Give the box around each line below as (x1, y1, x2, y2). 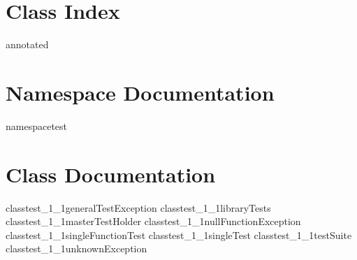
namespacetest (6, 118, 68, 133)
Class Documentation (6, 159, 216, 188)
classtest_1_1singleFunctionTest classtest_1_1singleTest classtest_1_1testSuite (6, 227, 352, 242)
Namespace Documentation (6, 78, 275, 106)
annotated (6, 37, 49, 52)
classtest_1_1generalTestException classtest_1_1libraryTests (6, 200, 271, 215)
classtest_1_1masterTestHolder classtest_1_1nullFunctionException (6, 214, 301, 229)
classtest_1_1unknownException (6, 241, 147, 256)
